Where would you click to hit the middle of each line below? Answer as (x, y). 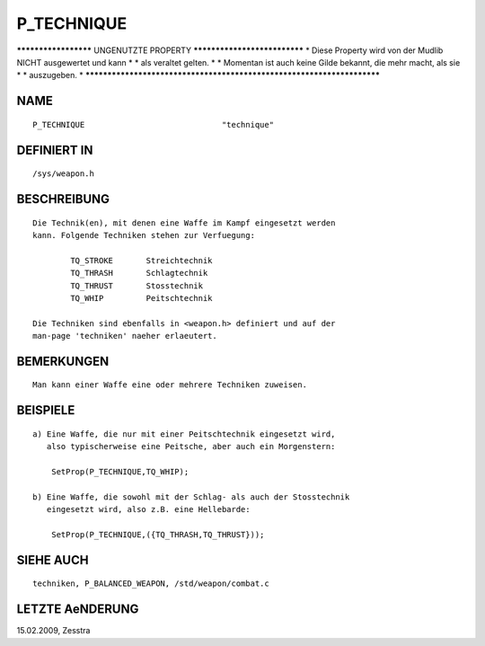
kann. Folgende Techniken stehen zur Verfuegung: (144, 235)
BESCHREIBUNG (63, 199)
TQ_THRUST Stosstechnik (137, 286)
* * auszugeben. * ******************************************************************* (198, 75)
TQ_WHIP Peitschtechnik (141, 298)
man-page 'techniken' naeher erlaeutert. (125, 336)
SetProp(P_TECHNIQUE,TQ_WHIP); (120, 472)
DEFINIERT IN (55, 150)
